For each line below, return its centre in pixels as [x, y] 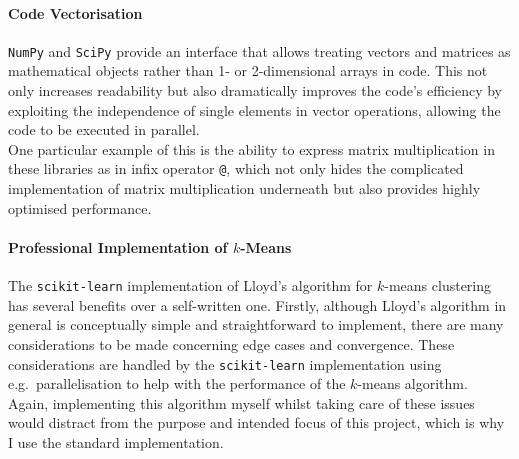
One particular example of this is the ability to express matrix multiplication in [251, 148]
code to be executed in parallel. [104, 129]
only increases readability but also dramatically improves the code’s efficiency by [255, 90]
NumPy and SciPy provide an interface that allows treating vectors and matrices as [259, 50]
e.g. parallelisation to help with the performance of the [177, 383]
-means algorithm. [412, 383]
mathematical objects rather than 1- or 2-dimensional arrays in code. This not [248, 70]
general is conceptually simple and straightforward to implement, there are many [256, 324]
